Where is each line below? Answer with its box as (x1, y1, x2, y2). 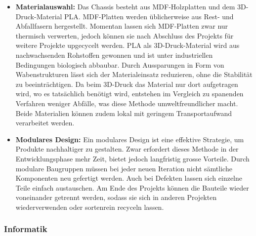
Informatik (4, 223, 47, 235)
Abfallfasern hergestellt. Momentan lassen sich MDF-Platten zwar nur (15, 21, 228, 31)
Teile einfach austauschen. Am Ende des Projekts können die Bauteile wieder (15, 182, 249, 193)
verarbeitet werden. (15, 118, 75, 128)
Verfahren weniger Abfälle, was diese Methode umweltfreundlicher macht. (15, 98, 238, 108)
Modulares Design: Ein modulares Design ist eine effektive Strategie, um (15, 134, 244, 144)
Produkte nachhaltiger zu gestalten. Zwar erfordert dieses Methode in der (15, 144, 239, 154)
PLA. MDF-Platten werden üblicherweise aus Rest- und (64, 11, 234, 21)
